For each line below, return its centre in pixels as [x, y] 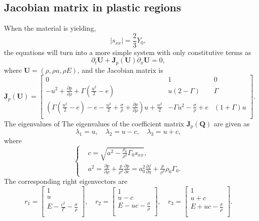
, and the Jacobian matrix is [120, 70]
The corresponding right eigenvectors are [66, 181]
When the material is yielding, [50, 28]
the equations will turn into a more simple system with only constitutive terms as [128, 52]
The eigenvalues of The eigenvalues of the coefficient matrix [94, 123]
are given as [232, 123]
